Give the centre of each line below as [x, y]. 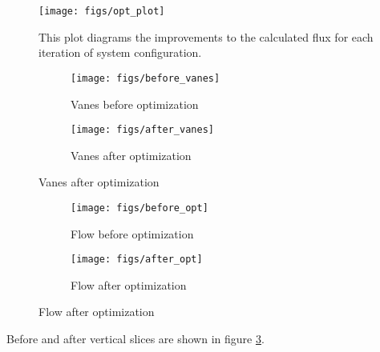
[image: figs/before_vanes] [146, 78]
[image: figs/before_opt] [139, 208]
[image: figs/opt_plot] [102, 11]
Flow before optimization [132, 233]
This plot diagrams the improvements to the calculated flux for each [206, 36]
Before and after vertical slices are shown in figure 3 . [135, 339]
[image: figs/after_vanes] [142, 130]
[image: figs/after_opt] [137, 260]
